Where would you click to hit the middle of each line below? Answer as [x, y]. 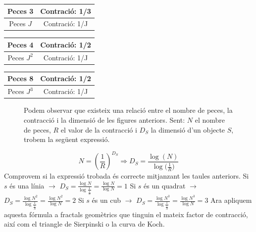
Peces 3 [21, 11]
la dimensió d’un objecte [188, 129]
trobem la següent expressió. [67, 139]
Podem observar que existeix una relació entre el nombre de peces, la [128, 110]
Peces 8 [21, 78]
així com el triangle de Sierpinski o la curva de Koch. [84, 224]
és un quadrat [165, 185]
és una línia [27, 185]
